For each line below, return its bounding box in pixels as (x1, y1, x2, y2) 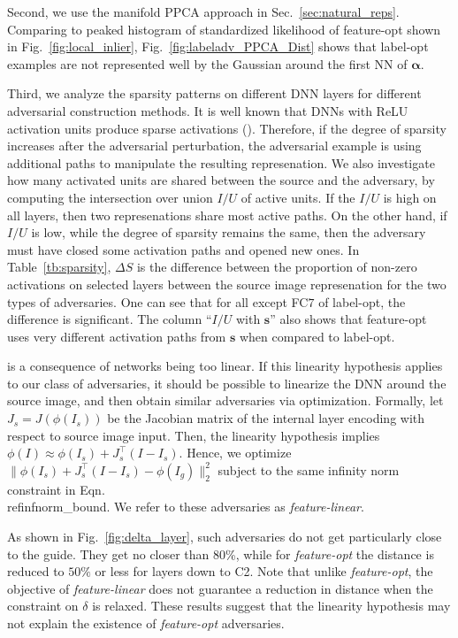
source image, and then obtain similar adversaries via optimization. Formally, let (7, 391, 444, 410)
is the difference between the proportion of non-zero (136, 258, 417, 276)
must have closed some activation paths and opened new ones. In (7, 240, 360, 258)
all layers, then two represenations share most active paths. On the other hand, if (7, 205, 447, 224)
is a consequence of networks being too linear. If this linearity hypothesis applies (7, 357, 443, 375)
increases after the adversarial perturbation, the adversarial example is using (7, 136, 422, 155)
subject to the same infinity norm (218, 460, 400, 479)
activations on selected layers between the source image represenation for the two (7, 274, 447, 293)
